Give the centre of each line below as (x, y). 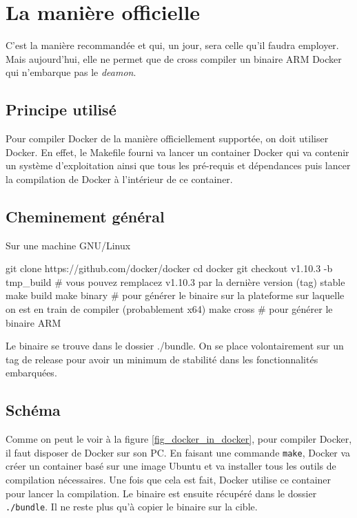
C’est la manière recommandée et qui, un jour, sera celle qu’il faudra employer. (172, 45)
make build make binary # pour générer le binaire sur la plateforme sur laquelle (175, 295)
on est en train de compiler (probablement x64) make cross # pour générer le (169, 309)
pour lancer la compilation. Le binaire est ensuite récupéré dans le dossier (161, 493)
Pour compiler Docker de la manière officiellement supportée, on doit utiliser (167, 138)
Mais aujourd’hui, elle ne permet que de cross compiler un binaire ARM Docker (174, 58)
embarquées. (31, 373)
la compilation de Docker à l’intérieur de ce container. (119, 179)
